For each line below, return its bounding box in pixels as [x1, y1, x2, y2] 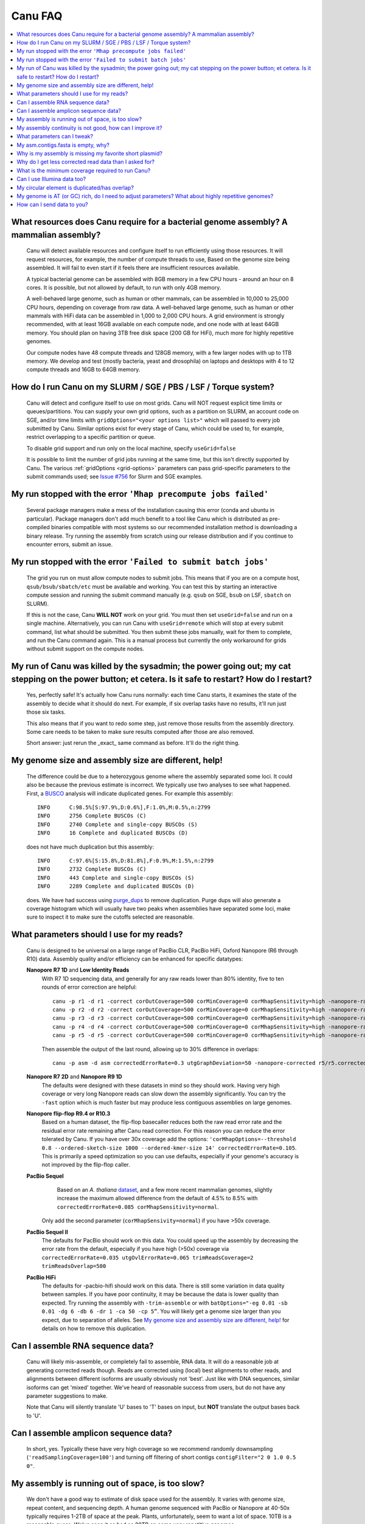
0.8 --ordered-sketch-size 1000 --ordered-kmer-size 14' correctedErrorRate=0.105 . [41, 1144, 297, 1152]
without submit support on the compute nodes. [26, 645, 144, 652]
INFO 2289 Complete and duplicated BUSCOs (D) [37, 883, 195, 890]
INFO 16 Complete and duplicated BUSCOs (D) [37, 830, 189, 836]
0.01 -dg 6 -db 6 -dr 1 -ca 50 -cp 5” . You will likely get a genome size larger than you [41, 1308, 281, 1315]
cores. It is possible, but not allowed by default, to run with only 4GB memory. [26, 283, 221, 291]
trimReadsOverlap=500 [41, 1262, 106, 1270]
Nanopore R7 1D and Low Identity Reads [26, 966, 130, 974]
